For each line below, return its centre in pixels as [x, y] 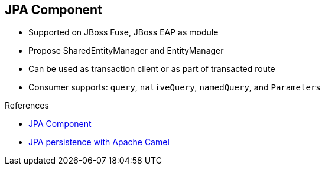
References [27, 106]
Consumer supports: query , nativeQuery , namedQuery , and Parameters [175, 87]
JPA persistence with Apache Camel [99, 142]
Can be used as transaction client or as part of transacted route [152, 69]
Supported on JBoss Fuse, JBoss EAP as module [123, 32]
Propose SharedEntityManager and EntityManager [126, 51]
